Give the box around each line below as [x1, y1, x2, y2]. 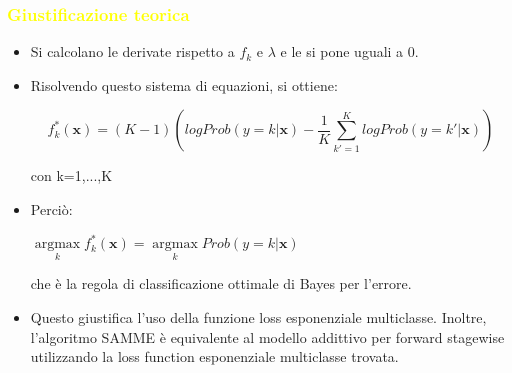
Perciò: [30, 199, 73, 219]
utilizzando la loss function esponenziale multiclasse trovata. [30, 346, 399, 367]
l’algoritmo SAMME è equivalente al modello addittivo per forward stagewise [30, 326, 505, 347]
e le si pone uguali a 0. [280, 41, 419, 62]
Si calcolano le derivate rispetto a [30, 41, 235, 62]
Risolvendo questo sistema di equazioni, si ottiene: [30, 74, 338, 95]
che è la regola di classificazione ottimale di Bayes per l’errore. [30, 273, 412, 294]
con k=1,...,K [30, 165, 113, 186]
